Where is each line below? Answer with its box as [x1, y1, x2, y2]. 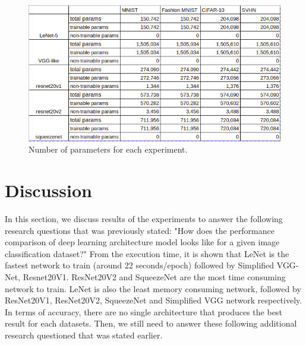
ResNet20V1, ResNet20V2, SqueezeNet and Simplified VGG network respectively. [5, 294, 302, 306]
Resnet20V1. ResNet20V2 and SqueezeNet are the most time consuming [23, 270, 286, 283]
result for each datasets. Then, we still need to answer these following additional [5, 317, 297, 330]
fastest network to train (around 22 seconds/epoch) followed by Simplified [5, 259, 275, 271]
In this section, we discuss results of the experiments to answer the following [5, 212, 283, 224]
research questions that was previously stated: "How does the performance [5, 224, 275, 236]
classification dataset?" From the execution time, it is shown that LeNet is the [5, 247, 289, 259]
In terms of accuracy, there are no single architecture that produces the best [5, 305, 282, 318]
